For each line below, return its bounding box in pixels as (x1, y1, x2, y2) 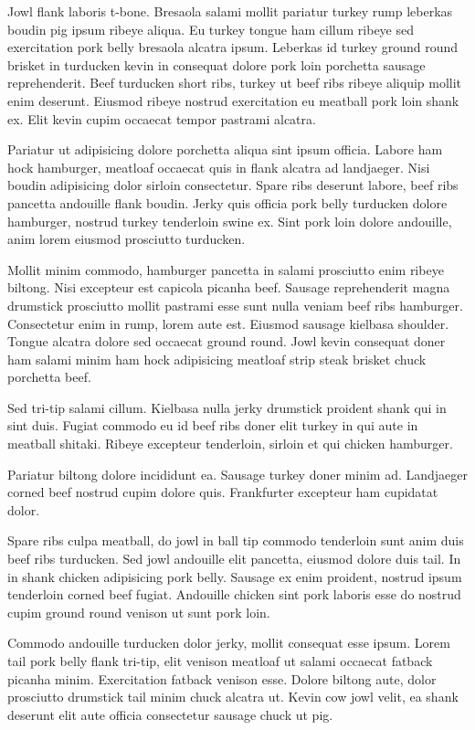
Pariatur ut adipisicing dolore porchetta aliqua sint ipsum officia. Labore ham (7, 140, 443, 159)
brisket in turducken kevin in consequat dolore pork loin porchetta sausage (7, 55, 426, 74)
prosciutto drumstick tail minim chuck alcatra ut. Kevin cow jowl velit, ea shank (7, 687, 459, 706)
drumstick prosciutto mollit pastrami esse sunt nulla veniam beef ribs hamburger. (7, 295, 463, 314)
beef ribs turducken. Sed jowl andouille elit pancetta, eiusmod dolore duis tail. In (7, 549, 461, 568)
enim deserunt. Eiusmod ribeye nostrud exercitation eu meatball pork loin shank (7, 90, 459, 110)
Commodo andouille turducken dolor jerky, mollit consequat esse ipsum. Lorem (7, 633, 450, 652)
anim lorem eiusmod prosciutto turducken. (7, 229, 246, 249)
